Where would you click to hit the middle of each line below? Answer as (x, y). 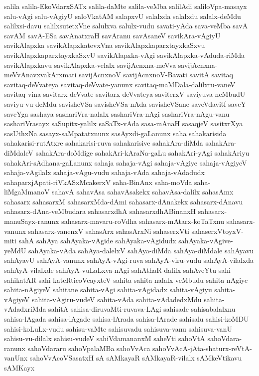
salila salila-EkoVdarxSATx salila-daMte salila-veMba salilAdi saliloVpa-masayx (126, 6)
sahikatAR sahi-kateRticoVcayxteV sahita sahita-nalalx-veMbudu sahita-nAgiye (126, 280)
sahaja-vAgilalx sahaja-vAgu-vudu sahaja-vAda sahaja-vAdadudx (104, 172)
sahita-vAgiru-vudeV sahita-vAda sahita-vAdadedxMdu (117, 299)
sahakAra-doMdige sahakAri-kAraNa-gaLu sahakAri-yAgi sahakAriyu (142, 152)
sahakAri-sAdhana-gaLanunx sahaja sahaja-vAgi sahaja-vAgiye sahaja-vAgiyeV (126, 162)
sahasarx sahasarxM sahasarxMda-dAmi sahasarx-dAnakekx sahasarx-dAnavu (124, 201)
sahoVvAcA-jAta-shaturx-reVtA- (202, 348)
